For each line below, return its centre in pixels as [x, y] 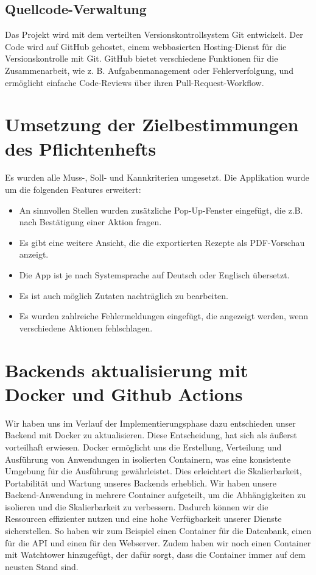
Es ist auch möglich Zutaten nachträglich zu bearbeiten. [124, 295]
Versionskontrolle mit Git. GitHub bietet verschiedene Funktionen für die [142, 58]
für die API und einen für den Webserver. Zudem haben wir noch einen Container [158, 542]
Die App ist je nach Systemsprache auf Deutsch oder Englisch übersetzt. [154, 275]
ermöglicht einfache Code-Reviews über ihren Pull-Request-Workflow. [135, 82]
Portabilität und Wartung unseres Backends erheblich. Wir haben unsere [141, 483]
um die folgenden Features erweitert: [73, 190]
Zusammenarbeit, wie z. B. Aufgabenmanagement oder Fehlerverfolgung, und [149, 70]
